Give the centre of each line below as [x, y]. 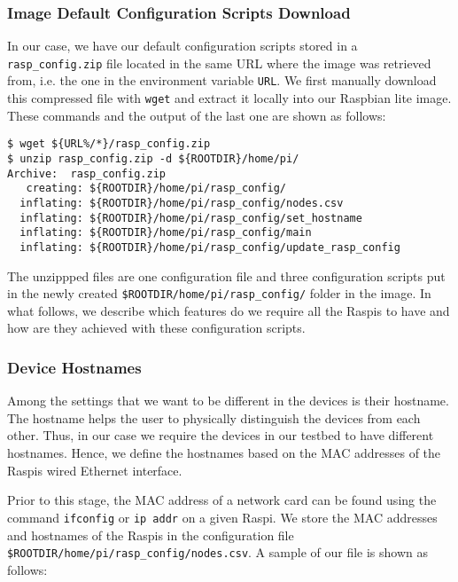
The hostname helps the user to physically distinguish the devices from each [214, 417]
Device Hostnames [74, 367]
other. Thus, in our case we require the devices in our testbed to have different [221, 435]
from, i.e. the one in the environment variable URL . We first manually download [222, 80]
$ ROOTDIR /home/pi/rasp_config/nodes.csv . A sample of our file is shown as [217, 552]
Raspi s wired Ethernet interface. [95, 470]
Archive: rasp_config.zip [86, 173]
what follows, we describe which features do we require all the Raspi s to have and [229, 310]
